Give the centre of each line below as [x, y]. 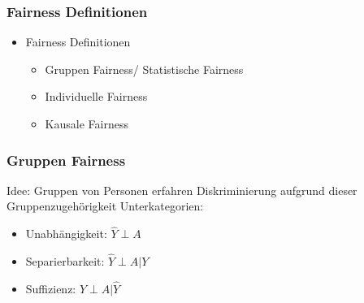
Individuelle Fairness [96, 96]
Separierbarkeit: [65, 261]
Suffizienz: [51, 288]
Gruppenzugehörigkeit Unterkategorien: [105, 206]
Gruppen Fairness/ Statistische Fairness [144, 69]
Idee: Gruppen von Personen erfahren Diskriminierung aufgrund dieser [182, 190]
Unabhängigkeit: [66, 234]
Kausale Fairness [87, 123]
